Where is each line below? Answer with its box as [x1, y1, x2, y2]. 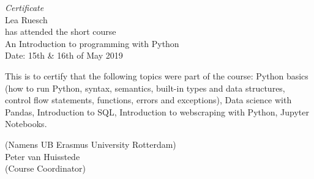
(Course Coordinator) [5, 162, 86, 175]
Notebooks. [5, 117, 47, 130]
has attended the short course [5, 25, 116, 38]
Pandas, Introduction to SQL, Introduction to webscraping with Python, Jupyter [5, 105, 310, 118]
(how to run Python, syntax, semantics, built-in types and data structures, [5, 81, 285, 94]
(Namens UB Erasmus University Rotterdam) [5, 137, 176, 150]
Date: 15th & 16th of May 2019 [5, 49, 123, 62]
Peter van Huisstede [5, 150, 80, 163]
